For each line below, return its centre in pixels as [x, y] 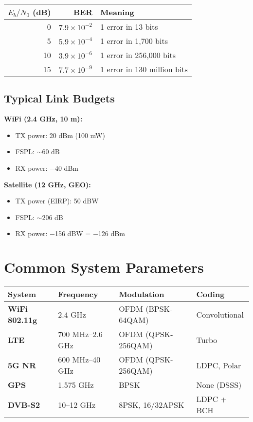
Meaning [117, 12]
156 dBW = [73, 233]
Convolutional [220, 314]
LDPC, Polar [219, 365]
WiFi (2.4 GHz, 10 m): [43, 119]
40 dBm [66, 168]
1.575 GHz [76, 385]
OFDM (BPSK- [146, 309]
